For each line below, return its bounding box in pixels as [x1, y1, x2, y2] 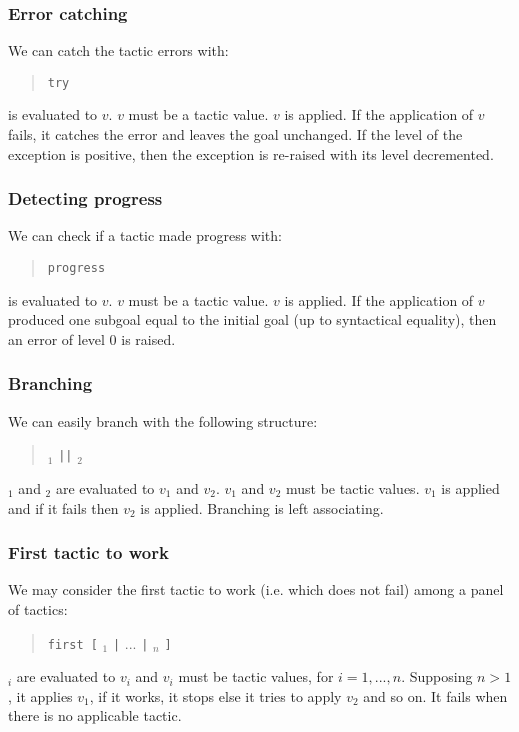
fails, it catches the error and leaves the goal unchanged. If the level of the [8, 124, 463, 145]
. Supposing [401, 666, 473, 687]
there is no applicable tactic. [8, 705, 182, 726]
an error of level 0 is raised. [8, 328, 176, 349]
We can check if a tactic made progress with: [8, 225, 282, 246]
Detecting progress [8, 186, 163, 211]
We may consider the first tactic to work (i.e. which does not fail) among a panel [8, 579, 504, 600]
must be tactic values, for [178, 666, 334, 687]
